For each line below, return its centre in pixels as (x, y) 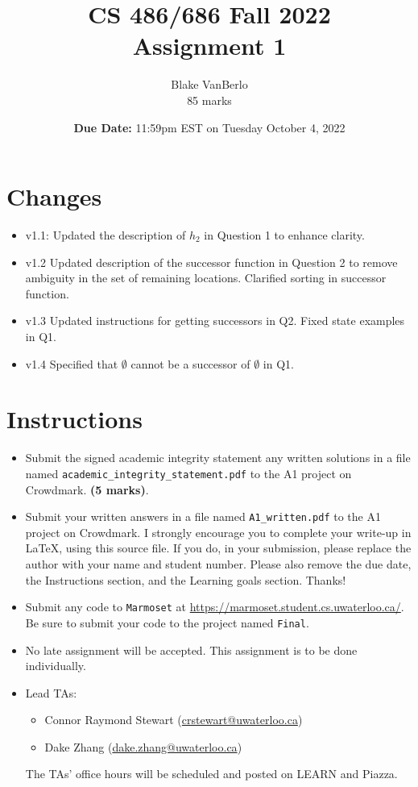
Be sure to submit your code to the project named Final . (167, 622)
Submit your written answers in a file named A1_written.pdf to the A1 (203, 516)
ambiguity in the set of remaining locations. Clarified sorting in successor (206, 278)
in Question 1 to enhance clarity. (284, 235)
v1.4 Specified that (72, 363)
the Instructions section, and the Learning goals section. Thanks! (186, 579)
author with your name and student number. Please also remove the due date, (218, 564)
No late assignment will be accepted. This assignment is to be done (191, 650)
